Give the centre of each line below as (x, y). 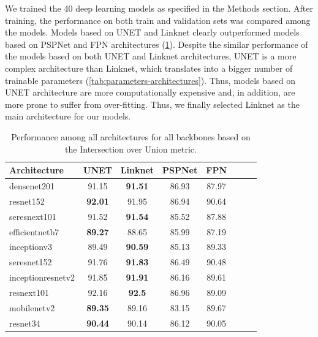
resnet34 (25, 323)
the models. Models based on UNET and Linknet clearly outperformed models (152, 32)
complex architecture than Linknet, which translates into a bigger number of (149, 68)
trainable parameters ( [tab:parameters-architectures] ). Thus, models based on (150, 80)
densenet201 (32, 185)
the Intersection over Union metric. (131, 149)
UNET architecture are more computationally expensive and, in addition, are (150, 92)
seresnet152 (31, 262)
